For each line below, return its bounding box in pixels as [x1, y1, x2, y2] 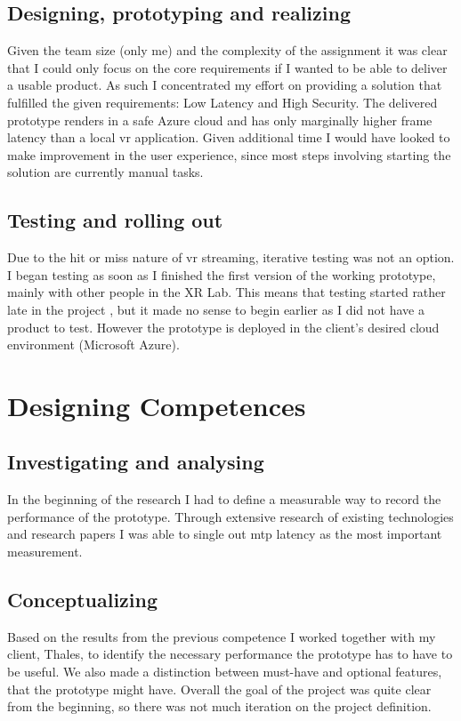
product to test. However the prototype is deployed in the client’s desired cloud [7, 317, 440, 336]
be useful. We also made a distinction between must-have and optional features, [7, 662, 442, 681]
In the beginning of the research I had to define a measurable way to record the [7, 490, 441, 509]
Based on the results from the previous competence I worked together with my [7, 627, 436, 645]
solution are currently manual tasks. [7, 163, 204, 181]
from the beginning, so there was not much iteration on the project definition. [7, 697, 432, 716]
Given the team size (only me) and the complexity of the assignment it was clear [7, 41, 448, 60]
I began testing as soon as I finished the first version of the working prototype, [7, 265, 436, 284]
